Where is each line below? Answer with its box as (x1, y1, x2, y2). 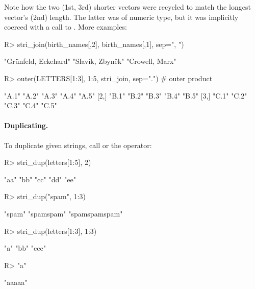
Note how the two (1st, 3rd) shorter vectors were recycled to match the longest (4, 2, 251, 12)
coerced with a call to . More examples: (4, 21, 127, 32)
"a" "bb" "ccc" (4, 243, 46, 253)
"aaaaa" (4, 277, 28, 287)
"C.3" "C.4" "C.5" (4, 100, 57, 111)
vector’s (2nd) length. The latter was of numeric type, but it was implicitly (4, 11, 239, 22)
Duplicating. (4, 120, 48, 131)
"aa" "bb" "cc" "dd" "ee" (4, 174, 76, 184)
